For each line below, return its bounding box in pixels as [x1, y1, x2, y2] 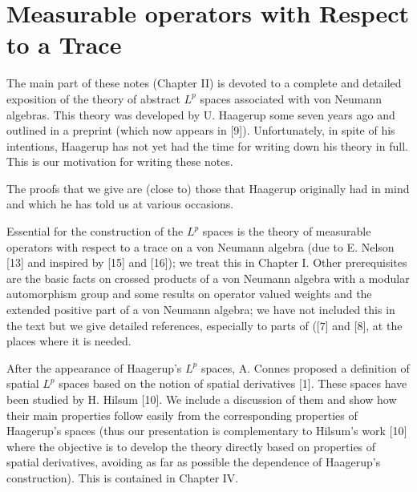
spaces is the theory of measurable [202, 223, 371, 240]
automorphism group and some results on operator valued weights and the [6, 285, 372, 302]
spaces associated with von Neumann [200, 90, 383, 107]
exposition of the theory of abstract [6, 90, 180, 107]
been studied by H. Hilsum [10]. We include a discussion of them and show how [6, 391, 397, 407]
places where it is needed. [6, 333, 132, 349]
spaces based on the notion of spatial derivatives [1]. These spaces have [59, 375, 407, 392]
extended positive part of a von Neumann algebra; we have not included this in [6, 301, 395, 318]
